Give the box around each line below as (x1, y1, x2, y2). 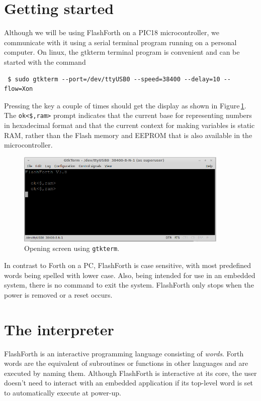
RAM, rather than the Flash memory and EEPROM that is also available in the (4, 129, 252, 140)
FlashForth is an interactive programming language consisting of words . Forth (4, 348, 244, 358)
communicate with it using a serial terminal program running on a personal (4, 37, 237, 47)
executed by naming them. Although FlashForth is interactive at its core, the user (4, 367, 257, 378)
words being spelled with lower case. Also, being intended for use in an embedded (4, 270, 255, 280)
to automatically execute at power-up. (4, 387, 121, 397)
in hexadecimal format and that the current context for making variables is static (4, 119, 255, 130)
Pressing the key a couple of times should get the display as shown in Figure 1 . (4, 100, 246, 110)
